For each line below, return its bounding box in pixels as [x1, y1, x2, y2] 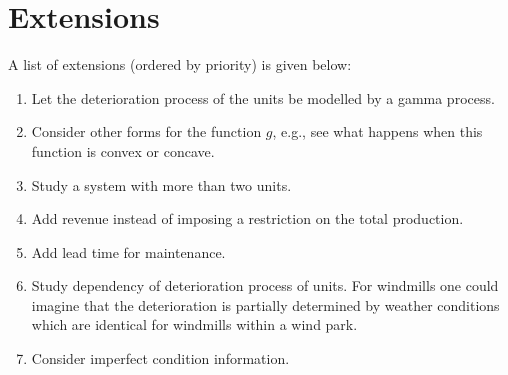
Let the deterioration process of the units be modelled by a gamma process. [31, 87, 495, 108]
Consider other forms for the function [31, 121, 262, 142]
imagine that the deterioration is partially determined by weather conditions [31, 294, 500, 315]
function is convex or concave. [31, 140, 215, 161]
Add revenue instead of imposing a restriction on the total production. [31, 208, 464, 229]
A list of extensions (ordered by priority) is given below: [8, 54, 352, 75]
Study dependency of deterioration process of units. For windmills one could [31, 275, 499, 296]
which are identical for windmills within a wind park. [31, 314, 358, 335]
